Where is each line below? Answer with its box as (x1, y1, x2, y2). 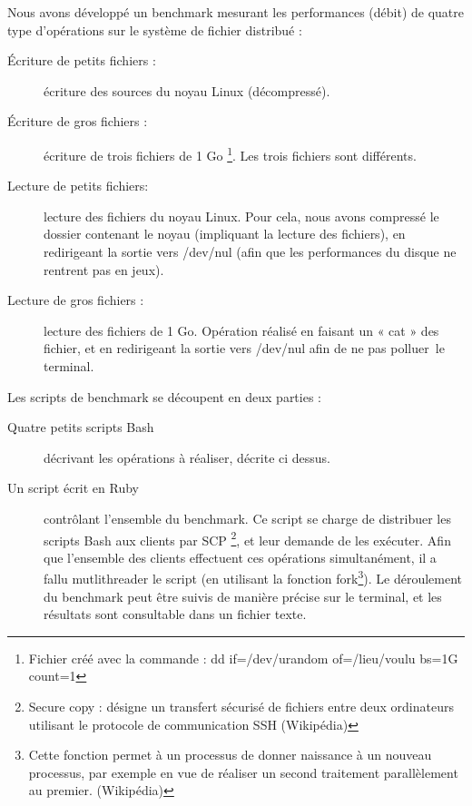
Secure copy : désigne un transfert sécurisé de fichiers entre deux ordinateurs (28, 697, 454, 715)
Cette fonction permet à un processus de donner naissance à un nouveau (28, 745, 432, 764)
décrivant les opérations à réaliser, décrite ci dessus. (44, 447, 331, 467)
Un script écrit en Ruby (7, 478, 140, 497)
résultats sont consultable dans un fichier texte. (44, 604, 307, 624)
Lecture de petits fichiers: (7, 176, 149, 195)
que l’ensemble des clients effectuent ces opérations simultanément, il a (44, 547, 437, 566)
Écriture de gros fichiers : (7, 112, 148, 131)
